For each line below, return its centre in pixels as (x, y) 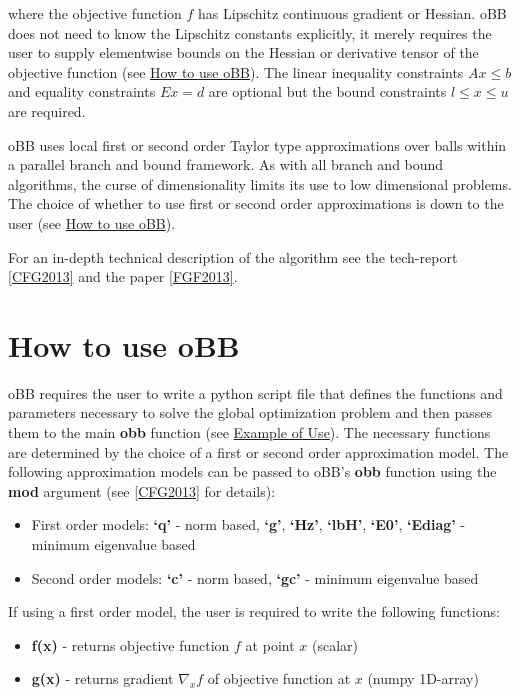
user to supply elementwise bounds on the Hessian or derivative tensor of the (243, 52)
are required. (47, 110)
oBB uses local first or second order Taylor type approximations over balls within (257, 144)
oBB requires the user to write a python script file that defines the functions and (255, 392)
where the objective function (95, 13)
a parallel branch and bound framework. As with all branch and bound (226, 164)
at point (270, 644)
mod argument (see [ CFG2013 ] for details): (142, 490)
